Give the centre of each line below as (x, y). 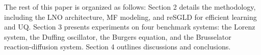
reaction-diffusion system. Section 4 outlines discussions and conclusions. (118, 47)
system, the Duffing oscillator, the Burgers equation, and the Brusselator (118, 36)
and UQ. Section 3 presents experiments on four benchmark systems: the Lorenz (130, 27)
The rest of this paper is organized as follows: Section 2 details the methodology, (130, 7)
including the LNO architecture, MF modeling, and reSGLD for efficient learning (130, 17)
